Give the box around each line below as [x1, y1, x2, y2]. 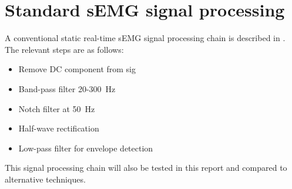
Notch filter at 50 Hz [18, 102, 95, 114]
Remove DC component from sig [18, 63, 136, 75]
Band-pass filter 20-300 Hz [18, 82, 116, 95]
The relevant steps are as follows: [5, 43, 124, 55]
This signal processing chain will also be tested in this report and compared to [5, 161, 287, 174]
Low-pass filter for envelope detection [18, 141, 153, 154]
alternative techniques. [5, 173, 86, 185]
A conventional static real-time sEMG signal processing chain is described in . [5, 32, 286, 44]
